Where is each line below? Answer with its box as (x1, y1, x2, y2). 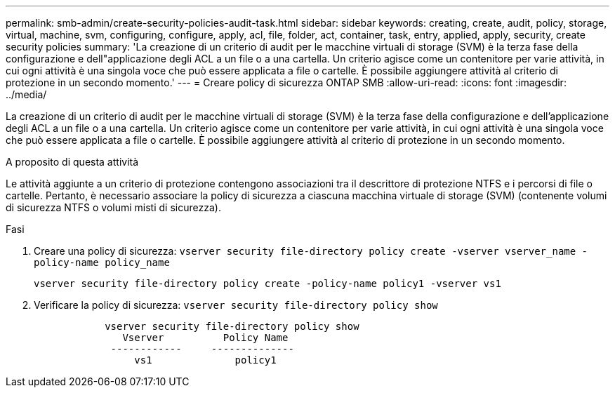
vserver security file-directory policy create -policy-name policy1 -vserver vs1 (34, 278, 501, 289)
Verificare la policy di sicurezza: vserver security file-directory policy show (34, 299, 438, 311)
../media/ (6, 88, 47, 100)
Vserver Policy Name (122, 332, 289, 343)
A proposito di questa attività (6, 156, 139, 168)
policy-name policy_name (34, 257, 170, 268)
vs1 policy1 (134, 354, 277, 366)
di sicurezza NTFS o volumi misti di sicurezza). (6, 201, 221, 213)
